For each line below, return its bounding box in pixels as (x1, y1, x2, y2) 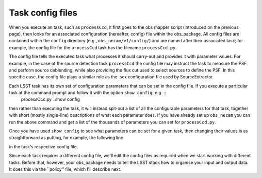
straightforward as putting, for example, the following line (9, 135, 124, 141)
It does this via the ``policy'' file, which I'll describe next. (9, 166, 121, 172)
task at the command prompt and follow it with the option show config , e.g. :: (9, 90, 166, 96)
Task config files (9, 7, 78, 18)
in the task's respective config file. (9, 143, 78, 149)
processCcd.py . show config (21, 96, 80, 102)
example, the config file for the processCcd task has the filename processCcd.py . (9, 44, 177, 51)
